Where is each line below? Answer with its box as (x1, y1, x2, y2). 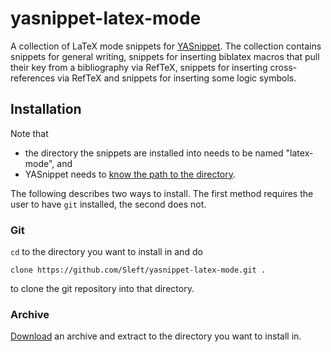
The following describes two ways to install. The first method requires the (10, 187, 314, 199)
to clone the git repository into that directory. (10, 283, 195, 295)
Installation (10, 101, 82, 118)
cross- (269, 61, 298, 73)
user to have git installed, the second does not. (10, 198, 207, 210)
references (10, 72, 56, 84)
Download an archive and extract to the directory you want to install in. (10, 330, 302, 342)
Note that (10, 127, 49, 139)
